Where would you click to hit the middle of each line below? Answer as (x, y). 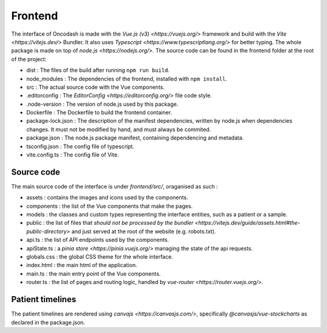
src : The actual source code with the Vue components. (95, 87)
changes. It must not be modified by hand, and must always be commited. (119, 129)
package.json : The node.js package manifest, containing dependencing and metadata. (135, 138)
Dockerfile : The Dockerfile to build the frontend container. (99, 112)
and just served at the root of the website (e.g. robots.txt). (144, 231)
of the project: (29, 59)
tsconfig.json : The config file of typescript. (80, 146)
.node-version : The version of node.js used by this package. (102, 104)
